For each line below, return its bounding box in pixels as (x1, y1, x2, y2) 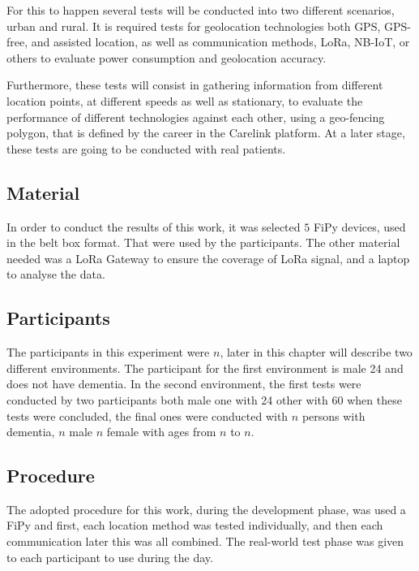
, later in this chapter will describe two (220, 344, 413, 361)
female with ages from (106, 423, 216, 440)
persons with (301, 407, 366, 424)
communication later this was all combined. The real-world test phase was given (6, 533, 404, 550)
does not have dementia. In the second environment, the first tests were (6, 375, 361, 392)
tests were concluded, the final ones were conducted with (6, 407, 289, 424)
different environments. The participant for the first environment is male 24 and (6, 359, 404, 376)
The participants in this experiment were (6, 344, 210, 361)
